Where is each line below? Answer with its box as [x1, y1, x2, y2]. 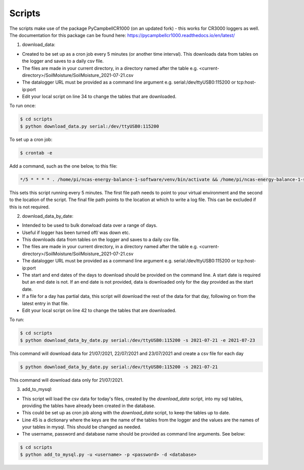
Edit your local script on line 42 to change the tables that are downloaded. [22, 307, 177, 314]
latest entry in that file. [22, 300, 69, 306]
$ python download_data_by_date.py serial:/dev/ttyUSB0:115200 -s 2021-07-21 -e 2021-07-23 [20, 337, 255, 343]
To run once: [9, 103, 36, 109]
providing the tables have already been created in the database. [22, 403, 156, 409]
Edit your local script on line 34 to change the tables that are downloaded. [22, 94, 177, 100]
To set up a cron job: [9, 136, 53, 142]
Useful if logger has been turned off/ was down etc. [22, 229, 130, 236]
